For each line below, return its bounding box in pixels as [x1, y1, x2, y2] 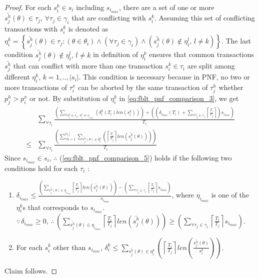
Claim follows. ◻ [4, 265, 57, 275]
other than [53, 241, 86, 252]
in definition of [93, 49, 138, 59]
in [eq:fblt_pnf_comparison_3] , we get [119, 93, 239, 103]
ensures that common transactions [149, 49, 254, 59]
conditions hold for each [4, 162, 78, 173]
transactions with [4, 23, 57, 34]
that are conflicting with [71, 12, 146, 23]
